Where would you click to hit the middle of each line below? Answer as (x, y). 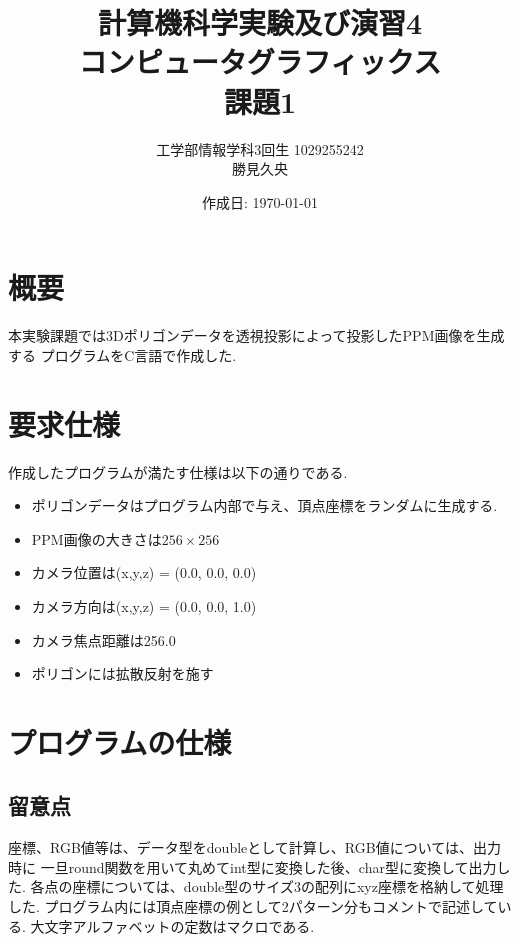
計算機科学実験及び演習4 (260, 22)
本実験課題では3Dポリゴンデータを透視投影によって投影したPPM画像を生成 (256, 335)
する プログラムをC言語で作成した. (122, 354)
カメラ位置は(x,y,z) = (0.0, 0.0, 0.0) (144, 572)
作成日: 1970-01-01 (260, 201)
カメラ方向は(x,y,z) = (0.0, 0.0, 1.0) (144, 605)
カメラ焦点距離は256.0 (103, 639)
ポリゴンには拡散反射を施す (122, 673)
